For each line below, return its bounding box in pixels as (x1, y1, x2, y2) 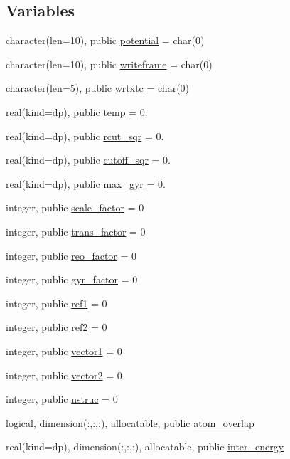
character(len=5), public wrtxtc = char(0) (6, 80, 190, 95)
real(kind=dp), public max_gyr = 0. (6, 176, 166, 191)
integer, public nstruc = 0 (6, 391, 118, 406)
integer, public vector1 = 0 (6, 343, 122, 358)
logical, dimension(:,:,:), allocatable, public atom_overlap (6, 415, 254, 430)
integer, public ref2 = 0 (6, 320, 107, 334)
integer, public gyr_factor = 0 (6, 272, 138, 287)
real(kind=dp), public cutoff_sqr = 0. (6, 152, 171, 167)
